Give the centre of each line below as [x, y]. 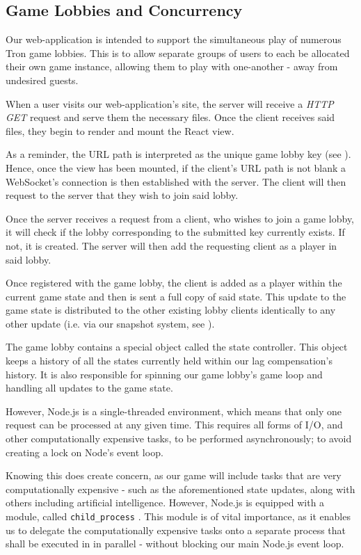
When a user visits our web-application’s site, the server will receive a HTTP [170, 103]
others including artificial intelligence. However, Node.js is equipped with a [165, 502]
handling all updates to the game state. [89, 388]
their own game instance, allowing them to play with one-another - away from [172, 66]
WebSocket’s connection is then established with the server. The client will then [176, 181]
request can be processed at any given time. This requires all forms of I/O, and [174, 425]
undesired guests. [42, 80]
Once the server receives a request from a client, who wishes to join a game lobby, [180, 218]
